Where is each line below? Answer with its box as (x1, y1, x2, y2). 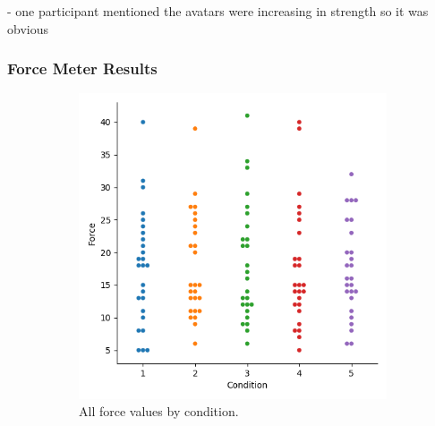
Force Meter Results (7, 57, 158, 80)
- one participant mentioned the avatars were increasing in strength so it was (7, 2, 429, 20)
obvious (7, 19, 48, 38)
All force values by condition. (79, 402, 239, 421)
